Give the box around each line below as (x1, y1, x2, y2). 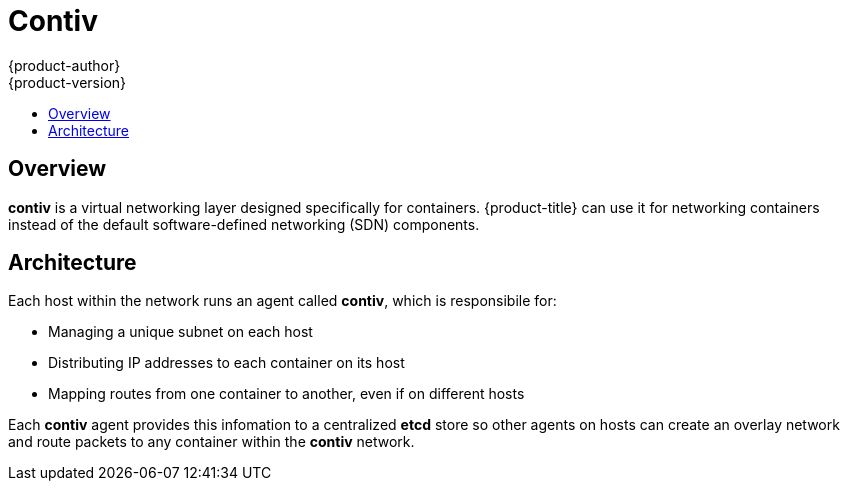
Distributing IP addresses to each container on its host (48, 354, 405, 372)
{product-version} (8, 73, 127, 91)
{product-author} (8, 56, 121, 74)
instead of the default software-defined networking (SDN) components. (8, 215, 480, 233)
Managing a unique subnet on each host (48, 323, 313, 341)
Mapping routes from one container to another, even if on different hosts (48, 385, 525, 403)
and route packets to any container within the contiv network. (8, 433, 415, 451)
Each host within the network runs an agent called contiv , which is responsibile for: (8, 292, 557, 310)
